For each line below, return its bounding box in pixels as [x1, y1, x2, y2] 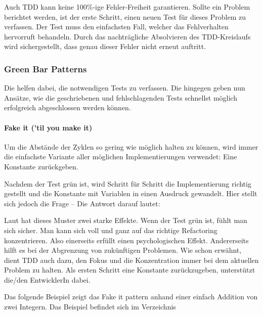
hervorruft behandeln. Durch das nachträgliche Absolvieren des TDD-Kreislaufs [4, 31, 251, 41]
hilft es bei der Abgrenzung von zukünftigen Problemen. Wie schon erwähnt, [4, 245, 242, 255]
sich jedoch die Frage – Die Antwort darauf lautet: [4, 198, 160, 208]
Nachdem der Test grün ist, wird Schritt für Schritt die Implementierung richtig [4, 178, 251, 189]
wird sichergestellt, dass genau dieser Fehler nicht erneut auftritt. [4, 41, 206, 52]
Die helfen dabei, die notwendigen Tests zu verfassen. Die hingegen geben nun [4, 82, 245, 93]
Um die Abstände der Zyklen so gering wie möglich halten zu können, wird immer [4, 141, 258, 152]
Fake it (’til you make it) [4, 122, 93, 132]
